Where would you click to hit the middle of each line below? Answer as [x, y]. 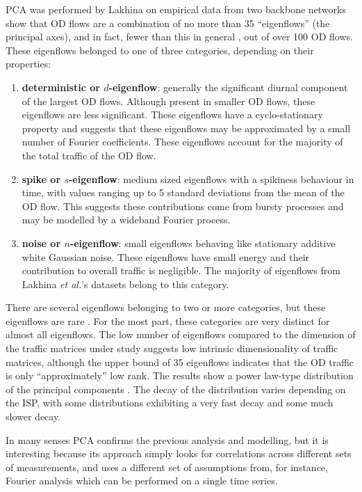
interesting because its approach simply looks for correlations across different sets [179, 453]
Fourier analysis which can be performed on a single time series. [142, 481]
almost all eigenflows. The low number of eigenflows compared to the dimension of [181, 334]
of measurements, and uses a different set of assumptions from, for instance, [167, 467]
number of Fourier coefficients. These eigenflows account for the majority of [182, 142]
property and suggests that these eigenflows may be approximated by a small [186, 128]
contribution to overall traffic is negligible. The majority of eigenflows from [181, 270]
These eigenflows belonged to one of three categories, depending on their [160, 50]
